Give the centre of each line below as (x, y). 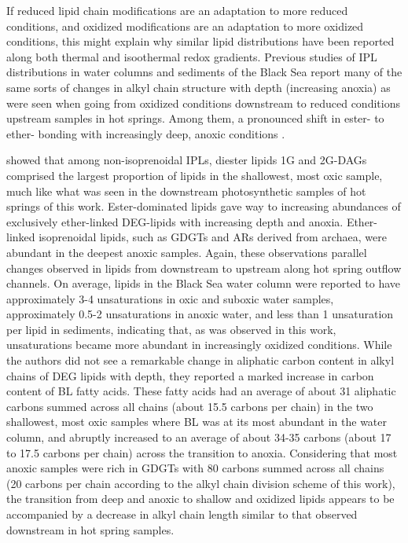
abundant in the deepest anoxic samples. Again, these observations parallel (187, 252)
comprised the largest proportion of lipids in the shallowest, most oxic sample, (195, 175)
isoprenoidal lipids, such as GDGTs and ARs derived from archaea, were (213, 237)
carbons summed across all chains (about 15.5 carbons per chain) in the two (190, 406)
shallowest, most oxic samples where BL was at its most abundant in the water (197, 422)
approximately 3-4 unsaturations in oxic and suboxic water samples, (170, 298)
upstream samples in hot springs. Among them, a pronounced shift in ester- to (195, 118)
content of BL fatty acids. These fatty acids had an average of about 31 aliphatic (201, 391)
